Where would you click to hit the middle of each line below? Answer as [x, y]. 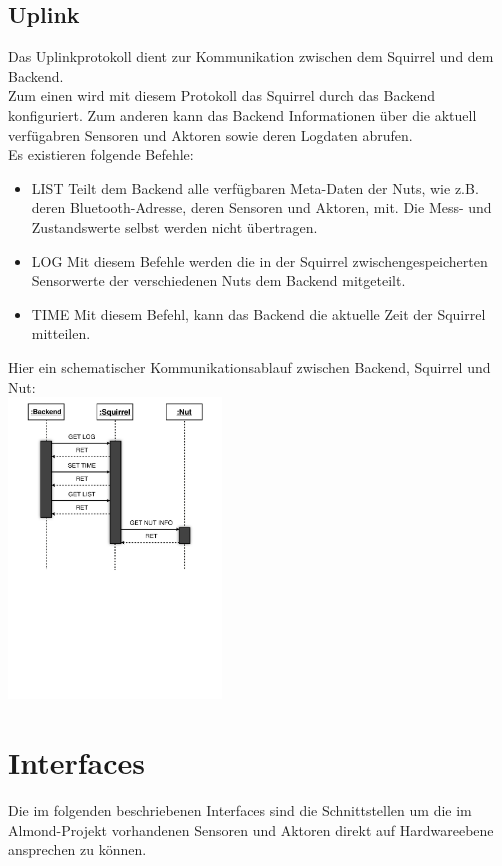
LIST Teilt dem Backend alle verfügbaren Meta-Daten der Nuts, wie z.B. [255, 187]
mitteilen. [61, 333]
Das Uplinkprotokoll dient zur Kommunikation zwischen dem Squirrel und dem [251, 56]
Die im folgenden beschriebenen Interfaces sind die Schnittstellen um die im [240, 810]
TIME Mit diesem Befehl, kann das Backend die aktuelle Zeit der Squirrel [258, 313]
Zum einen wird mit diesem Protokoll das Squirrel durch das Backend [222, 95]
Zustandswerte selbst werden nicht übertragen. [174, 226]
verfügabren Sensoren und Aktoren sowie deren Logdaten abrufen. [210, 134]
